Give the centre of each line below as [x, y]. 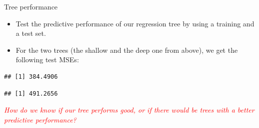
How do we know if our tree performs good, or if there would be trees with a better [129, 110]
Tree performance [31, 6]
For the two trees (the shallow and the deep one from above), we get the [127, 50]
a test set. [31, 33]
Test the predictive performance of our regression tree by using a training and [135, 23]
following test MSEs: [47, 60]
